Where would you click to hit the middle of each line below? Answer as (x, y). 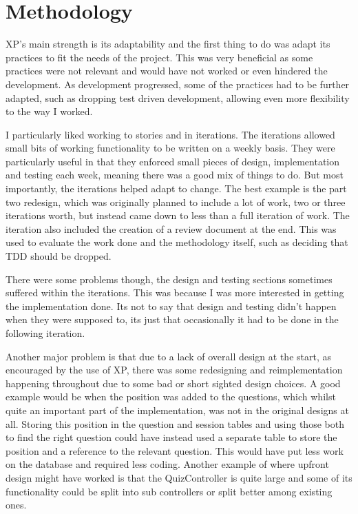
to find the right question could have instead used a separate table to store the (171, 437)
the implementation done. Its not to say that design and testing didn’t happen (171, 306)
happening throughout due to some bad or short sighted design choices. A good (173, 383)
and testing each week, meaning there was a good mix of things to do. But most (175, 175)
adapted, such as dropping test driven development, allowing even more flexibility (178, 97)
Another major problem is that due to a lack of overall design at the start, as (168, 356)
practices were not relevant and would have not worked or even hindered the (167, 71)
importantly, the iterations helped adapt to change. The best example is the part (176, 188)
